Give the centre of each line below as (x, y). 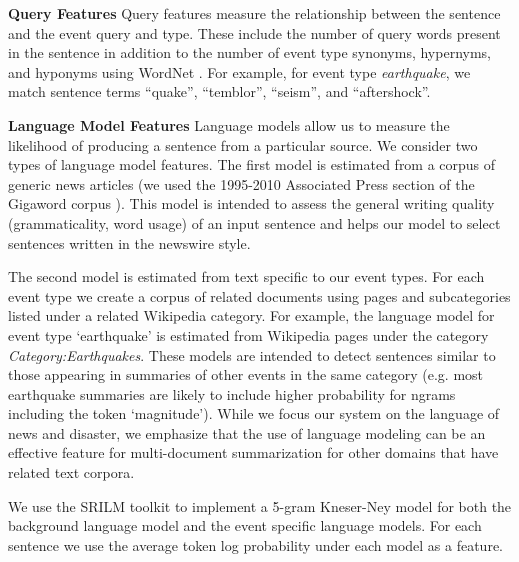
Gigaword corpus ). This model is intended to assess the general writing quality (251, 203)
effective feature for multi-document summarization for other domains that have (253, 452)
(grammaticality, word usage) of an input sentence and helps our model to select (254, 222)
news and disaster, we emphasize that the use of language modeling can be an (247, 432)
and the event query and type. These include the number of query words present (254, 32)
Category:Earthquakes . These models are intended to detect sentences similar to (252, 354)
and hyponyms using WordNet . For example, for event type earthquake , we (239, 71)
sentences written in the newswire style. (129, 242)
